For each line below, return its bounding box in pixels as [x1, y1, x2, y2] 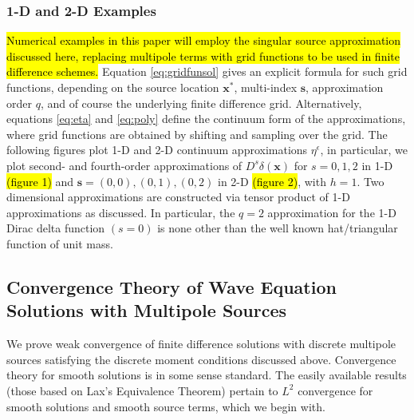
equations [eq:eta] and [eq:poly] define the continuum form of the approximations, [6, 110, 406, 127]
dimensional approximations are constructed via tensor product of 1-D [6, 188, 350, 205]
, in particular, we [320, 141, 408, 158]
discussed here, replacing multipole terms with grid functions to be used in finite [6, 47, 400, 64]
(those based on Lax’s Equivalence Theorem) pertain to [6, 382, 278, 398]
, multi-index [234, 79, 298, 95]
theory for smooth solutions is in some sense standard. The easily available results [6, 367, 407, 383]
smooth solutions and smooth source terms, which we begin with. [6, 398, 325, 414]
